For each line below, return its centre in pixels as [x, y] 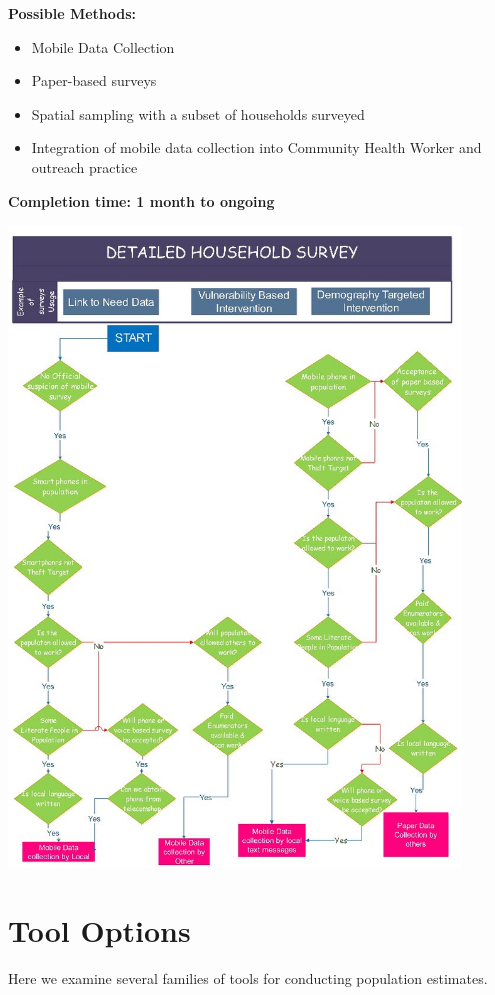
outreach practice [84, 166]
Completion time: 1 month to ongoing [141, 200]
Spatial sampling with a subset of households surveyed [198, 113]
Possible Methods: [72, 13]
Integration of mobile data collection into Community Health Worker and [256, 147]
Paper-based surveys [94, 80]
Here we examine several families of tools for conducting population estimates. [248, 978]
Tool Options [99, 930]
